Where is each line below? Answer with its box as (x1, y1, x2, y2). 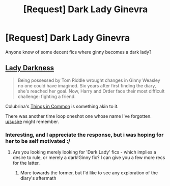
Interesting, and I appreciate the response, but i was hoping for (5, 131, 164, 138)
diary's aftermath (20, 175, 56, 181)
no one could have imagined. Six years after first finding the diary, (17, 82, 156, 88)
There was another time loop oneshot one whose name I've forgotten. (5, 113, 152, 119)
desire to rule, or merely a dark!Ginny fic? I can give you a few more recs (12, 154, 165, 161)
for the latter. (12, 160, 40, 166)
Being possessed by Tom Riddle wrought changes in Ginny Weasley (17, 77, 160, 83)
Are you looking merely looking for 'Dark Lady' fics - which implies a (12, 149, 156, 156)
